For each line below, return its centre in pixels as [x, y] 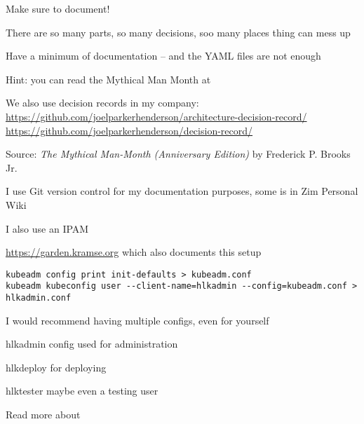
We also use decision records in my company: [102, 103]
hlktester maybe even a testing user [82, 391]
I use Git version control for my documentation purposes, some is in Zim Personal [182, 191]
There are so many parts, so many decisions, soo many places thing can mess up [178, 32]
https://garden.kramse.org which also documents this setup [134, 252]
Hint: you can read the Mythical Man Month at [108, 79]
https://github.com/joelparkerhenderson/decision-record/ [129, 130]
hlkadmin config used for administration [92, 344]
